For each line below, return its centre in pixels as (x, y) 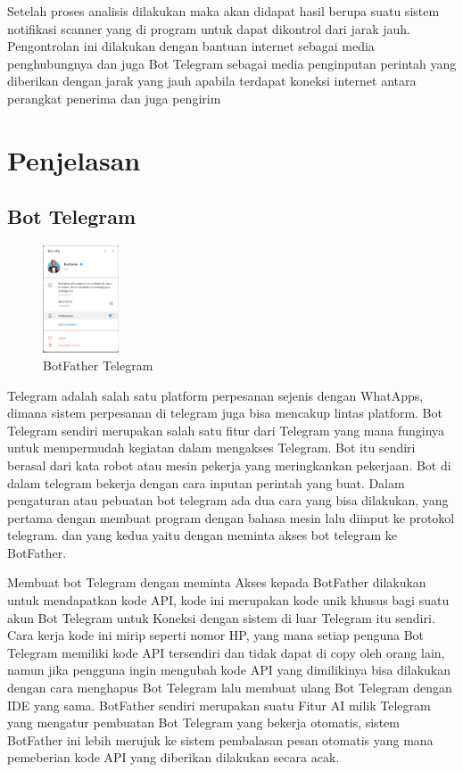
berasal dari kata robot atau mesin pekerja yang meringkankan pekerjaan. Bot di (229, 465)
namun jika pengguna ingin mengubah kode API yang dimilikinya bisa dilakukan (229, 670)
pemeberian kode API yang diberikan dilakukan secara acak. (174, 757)
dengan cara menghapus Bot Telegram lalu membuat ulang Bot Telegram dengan (230, 688)
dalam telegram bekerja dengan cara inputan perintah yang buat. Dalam (206, 482)
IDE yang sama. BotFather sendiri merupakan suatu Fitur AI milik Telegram (219, 705)
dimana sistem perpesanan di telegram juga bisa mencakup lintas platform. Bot (225, 413)
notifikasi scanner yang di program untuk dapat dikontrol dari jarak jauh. (209, 28)
